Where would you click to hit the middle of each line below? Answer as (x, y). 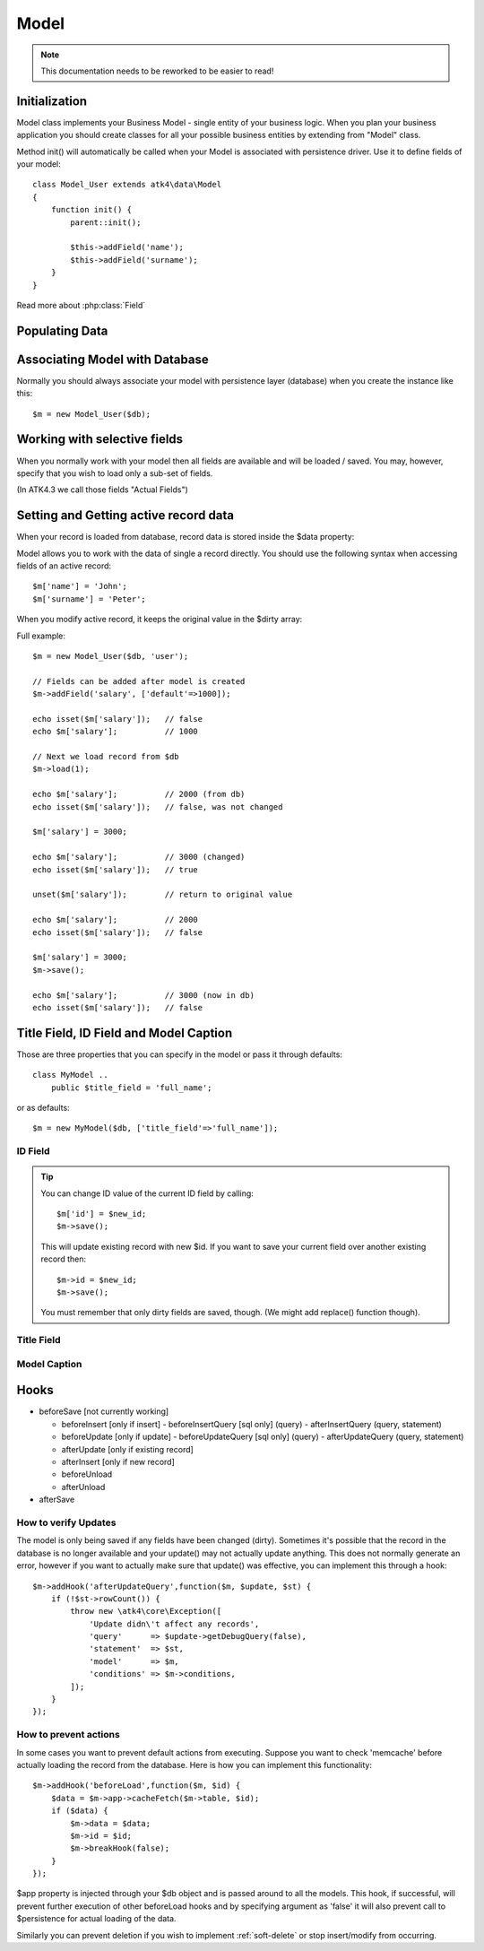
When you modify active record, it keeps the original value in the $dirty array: (160, 620)
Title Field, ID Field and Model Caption (125, 1032)
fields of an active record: (64, 566)
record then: (64, 1259)
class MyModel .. (70, 1075)
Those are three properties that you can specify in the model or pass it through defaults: (179, 1054)
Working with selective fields (100, 439)
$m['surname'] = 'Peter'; (90, 599)
